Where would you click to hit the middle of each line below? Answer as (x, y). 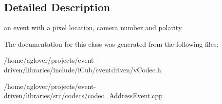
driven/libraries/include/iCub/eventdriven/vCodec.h (83, 69)
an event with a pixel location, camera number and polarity (93, 27)
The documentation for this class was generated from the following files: (111, 43)
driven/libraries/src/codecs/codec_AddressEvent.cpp (83, 95)
